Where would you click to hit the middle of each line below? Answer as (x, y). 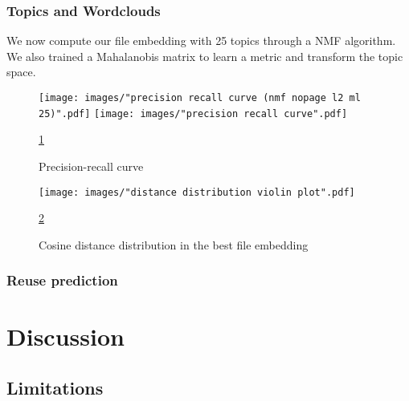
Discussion (65, 336)
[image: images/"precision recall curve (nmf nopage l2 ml (200, 98)
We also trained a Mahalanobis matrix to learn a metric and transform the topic (205, 56)
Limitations (55, 387)
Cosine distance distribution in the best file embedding (174, 244)
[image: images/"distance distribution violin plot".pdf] (197, 192)
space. (21, 72)
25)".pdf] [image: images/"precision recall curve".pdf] (193, 113)
